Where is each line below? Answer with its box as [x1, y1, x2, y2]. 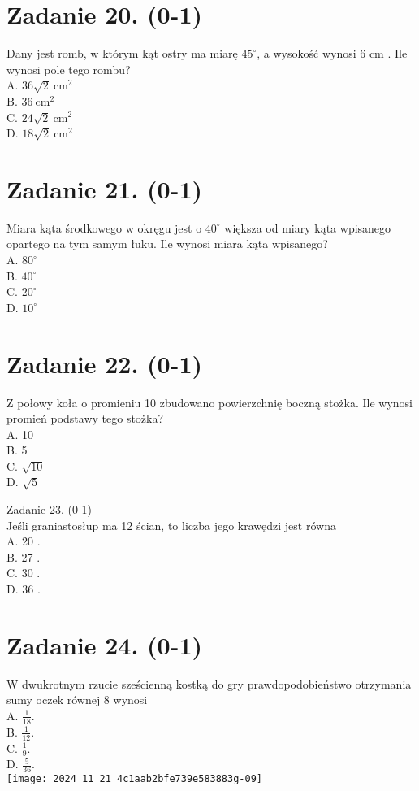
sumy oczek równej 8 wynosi [6, 691, 148, 708]
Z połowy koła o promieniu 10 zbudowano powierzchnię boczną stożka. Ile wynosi [6, 393, 413, 411]
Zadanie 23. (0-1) [6, 501, 92, 518]
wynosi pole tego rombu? [6, 60, 131, 77]
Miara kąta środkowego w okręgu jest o [6, 219, 202, 236]
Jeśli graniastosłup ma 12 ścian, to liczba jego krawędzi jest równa [6, 516, 336, 533]
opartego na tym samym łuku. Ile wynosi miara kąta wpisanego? [6, 235, 328, 252]
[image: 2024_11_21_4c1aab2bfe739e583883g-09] [6, 773, 262, 785]
